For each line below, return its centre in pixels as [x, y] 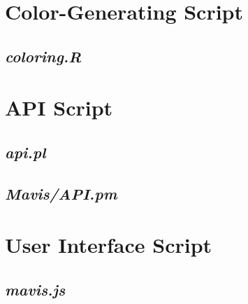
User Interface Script [109, 245]
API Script [59, 108]
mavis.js [35, 289]
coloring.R [43, 56]
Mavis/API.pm [61, 193]
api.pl [25, 152]
